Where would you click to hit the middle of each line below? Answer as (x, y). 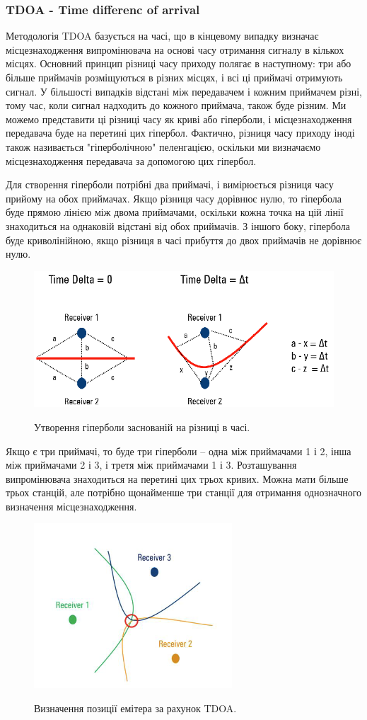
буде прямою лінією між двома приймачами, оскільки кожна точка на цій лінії (175, 212)
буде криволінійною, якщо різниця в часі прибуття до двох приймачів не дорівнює (184, 240)
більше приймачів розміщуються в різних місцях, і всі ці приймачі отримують (174, 77)
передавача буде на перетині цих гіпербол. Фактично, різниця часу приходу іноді (180, 133)
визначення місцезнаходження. (71, 506)
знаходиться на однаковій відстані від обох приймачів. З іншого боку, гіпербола (178, 225)
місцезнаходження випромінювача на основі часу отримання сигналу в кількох (175, 49)
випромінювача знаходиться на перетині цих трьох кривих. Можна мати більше (177, 478)
